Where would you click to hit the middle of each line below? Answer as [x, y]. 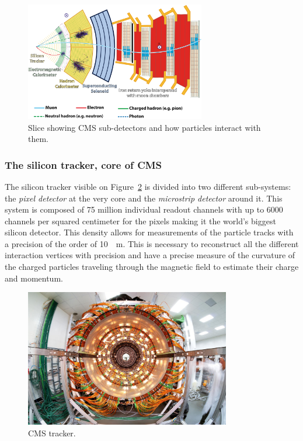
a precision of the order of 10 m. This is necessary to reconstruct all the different [152, 243]
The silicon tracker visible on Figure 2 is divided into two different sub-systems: [148, 186]
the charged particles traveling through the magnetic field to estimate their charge [152, 267]
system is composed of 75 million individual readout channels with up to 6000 [144, 209]
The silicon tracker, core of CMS [83, 164]
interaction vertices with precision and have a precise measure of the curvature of [150, 255]
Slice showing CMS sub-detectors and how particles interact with [144, 127]
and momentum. [34, 278]
